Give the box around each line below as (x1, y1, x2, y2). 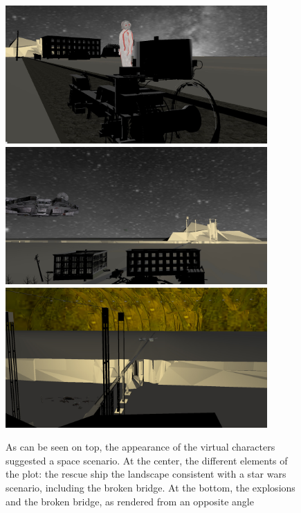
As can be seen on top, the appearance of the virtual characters (6, 440, 275, 454)
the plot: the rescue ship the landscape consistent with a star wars (6, 467, 286, 481)
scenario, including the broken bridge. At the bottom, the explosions (6, 480, 295, 494)
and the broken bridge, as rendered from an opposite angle (6, 494, 254, 508)
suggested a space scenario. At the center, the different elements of (6, 453, 288, 467)
